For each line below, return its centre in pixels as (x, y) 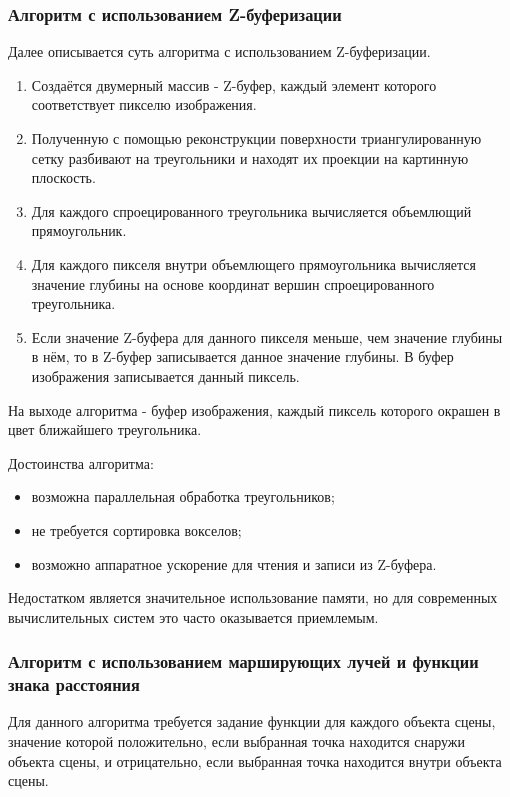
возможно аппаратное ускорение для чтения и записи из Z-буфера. (234, 563)
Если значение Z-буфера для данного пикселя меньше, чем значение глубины (267, 336)
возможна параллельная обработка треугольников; (183, 496)
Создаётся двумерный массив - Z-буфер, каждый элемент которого (234, 84)
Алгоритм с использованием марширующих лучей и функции (243, 661)
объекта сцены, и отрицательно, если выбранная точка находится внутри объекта (255, 760)
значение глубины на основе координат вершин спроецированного (233, 283)
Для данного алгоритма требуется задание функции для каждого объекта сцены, (252, 721)
